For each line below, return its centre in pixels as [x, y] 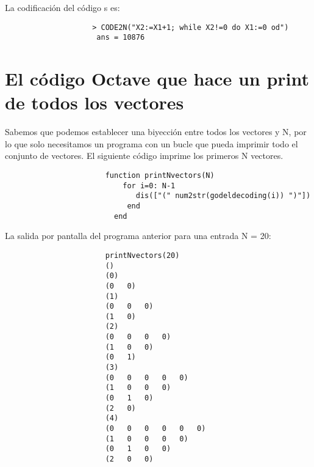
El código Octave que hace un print [157, 79]
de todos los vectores [95, 102]
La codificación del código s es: [62, 7]
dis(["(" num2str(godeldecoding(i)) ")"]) [223, 196]
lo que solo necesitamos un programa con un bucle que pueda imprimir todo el [152, 143]
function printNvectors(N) [160, 175]
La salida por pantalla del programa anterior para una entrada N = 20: [138, 236]
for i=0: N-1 [149, 186]
